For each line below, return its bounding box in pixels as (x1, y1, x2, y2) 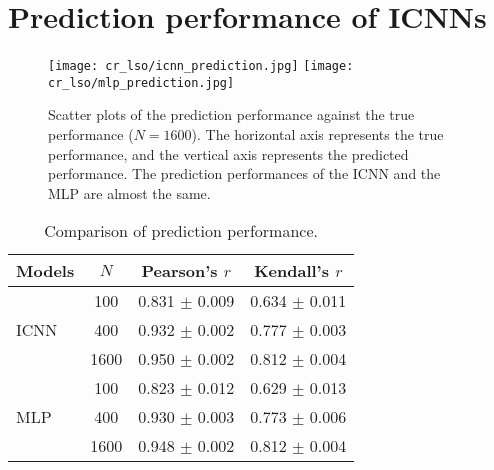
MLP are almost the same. (48, 182, 211, 203)
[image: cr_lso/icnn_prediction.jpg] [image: (48, 59, 354, 74)
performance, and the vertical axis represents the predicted (48, 143, 409, 164)
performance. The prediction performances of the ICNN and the (48, 163, 441, 184)
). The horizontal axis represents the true (191, 124, 444, 145)
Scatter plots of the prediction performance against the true (48, 104, 415, 125)
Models (16, 259, 75, 283)
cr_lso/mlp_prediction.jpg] (48, 75, 235, 90)
